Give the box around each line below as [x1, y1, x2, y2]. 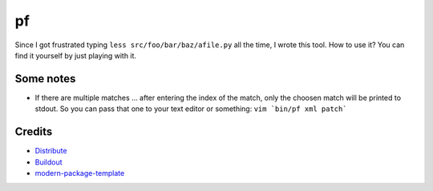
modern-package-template [34, 168, 125, 177]
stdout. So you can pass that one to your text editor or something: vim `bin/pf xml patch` [34, 104, 348, 113]
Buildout [34, 157, 63, 167]
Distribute [34, 146, 67, 156]
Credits [14, 125, 53, 139]
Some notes [14, 72, 76, 86]
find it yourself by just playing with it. [14, 50, 136, 60]
